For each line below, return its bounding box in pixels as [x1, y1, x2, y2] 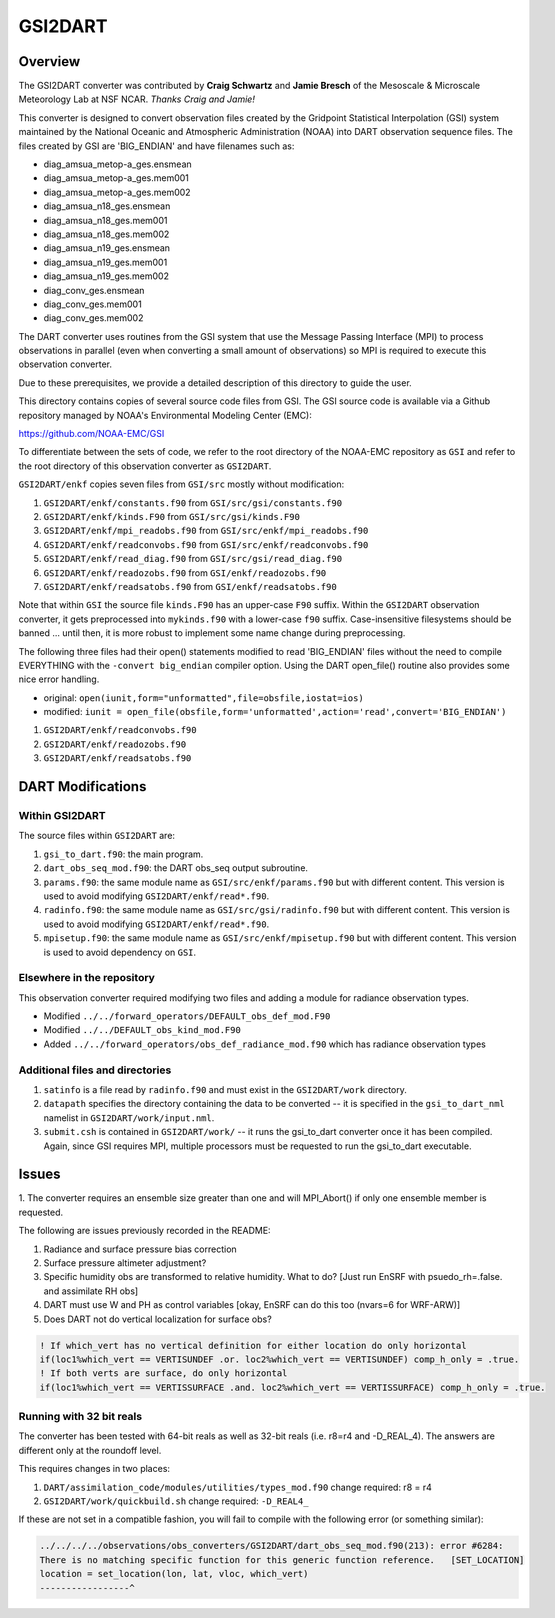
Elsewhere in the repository [18, 971, 155, 985]
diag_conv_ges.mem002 [43, 312, 144, 324]
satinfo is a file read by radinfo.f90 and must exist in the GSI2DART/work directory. [43, 1083, 407, 1095]
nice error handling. [18, 673, 100, 685]
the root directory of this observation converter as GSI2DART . [18, 460, 272, 472]
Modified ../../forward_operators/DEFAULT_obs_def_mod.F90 [43, 1010, 331, 1022]
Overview [18, 53, 81, 70]
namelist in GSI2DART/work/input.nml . [43, 1111, 215, 1124]
